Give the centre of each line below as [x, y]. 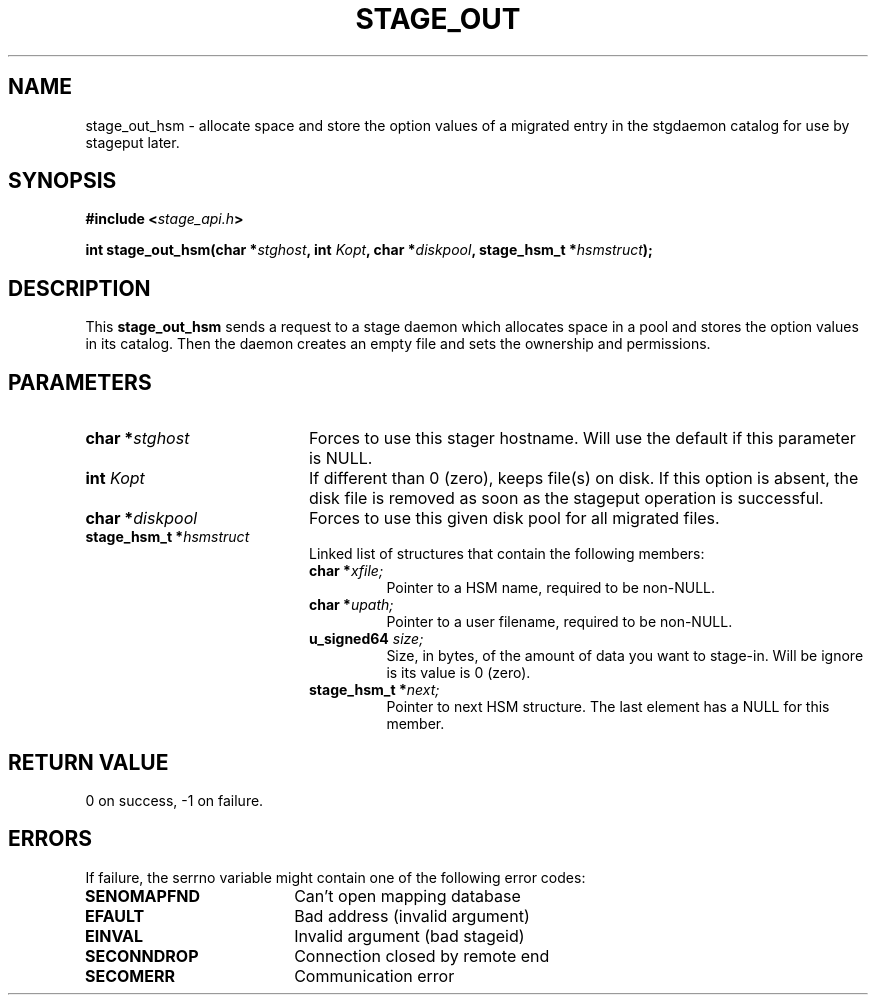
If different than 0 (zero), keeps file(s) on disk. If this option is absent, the [583, 478]
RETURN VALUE [88, 762]
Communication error [374, 975]
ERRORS [50, 839]
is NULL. [340, 458]
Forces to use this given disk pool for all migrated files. [514, 518]
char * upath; [351, 605]
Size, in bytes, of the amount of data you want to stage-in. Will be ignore [625, 656]
